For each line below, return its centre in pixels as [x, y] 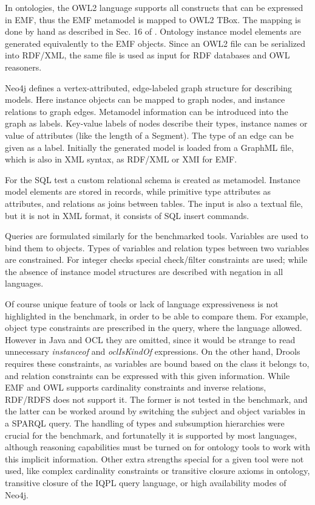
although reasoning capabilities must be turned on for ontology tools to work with [157, 447]
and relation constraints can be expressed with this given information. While [147, 375]
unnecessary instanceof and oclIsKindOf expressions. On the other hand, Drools [153, 351]
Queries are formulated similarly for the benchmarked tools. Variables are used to [157, 236]
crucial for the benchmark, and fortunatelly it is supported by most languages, [151, 435]
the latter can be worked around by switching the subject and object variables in [155, 411]
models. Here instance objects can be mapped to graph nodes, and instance [145, 99]
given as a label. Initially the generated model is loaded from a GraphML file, [149, 147]
